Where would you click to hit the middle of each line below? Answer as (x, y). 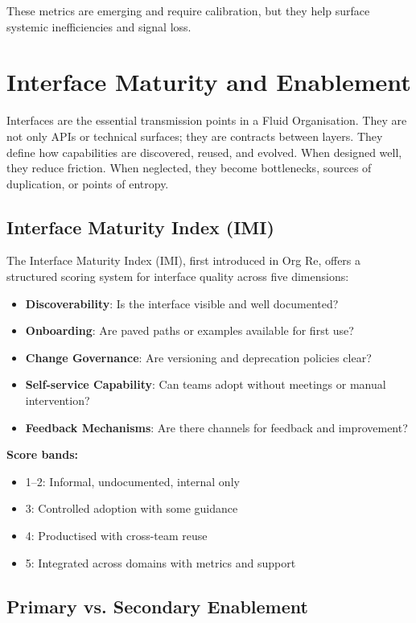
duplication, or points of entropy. (88, 183)
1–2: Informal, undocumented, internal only (132, 481)
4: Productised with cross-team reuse (116, 536)
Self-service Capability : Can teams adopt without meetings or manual (206, 384)
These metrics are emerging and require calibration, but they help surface (188, 10)
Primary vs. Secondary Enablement (157, 606)
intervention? (58, 400)
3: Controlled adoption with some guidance (132, 508)
